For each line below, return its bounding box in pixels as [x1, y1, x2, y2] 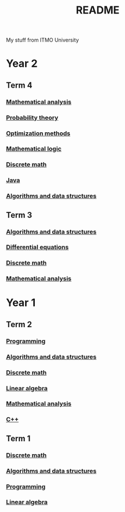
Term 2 [6, 319, 32, 329]
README [76, 4, 120, 17]
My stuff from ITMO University [6, 36, 80, 44]
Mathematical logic [6, 145, 62, 153]
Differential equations [6, 243, 69, 252]
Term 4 [6, 80, 33, 90]
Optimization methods [6, 129, 71, 138]
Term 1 [6, 434, 31, 444]
